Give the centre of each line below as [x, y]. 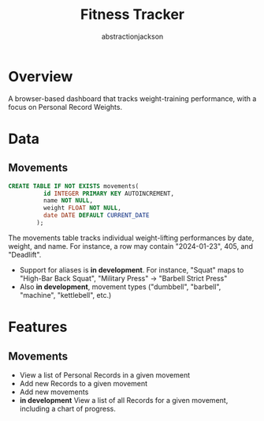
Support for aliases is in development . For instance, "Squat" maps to [132, 269]
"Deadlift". [25, 254]
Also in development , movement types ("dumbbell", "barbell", [120, 287]
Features [38, 327]
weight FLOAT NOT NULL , [82, 208]
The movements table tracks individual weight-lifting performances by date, [131, 238]
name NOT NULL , [68, 201]
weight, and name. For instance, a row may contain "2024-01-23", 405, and [131, 246]
